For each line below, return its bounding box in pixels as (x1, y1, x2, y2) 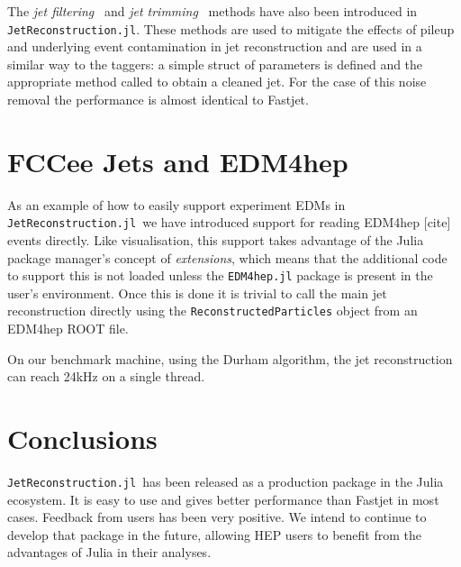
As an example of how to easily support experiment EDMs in (7, 195, 346, 214)
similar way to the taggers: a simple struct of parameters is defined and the (7, 54, 423, 73)
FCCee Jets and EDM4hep (7, 142, 348, 179)
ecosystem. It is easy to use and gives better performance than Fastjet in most (7, 489, 439, 508)
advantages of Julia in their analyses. (7, 543, 212, 562)
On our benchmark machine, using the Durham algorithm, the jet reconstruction (7, 349, 453, 368)
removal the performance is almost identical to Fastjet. (7, 90, 309, 109)
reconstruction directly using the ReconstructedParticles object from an (7, 301, 418, 320)
